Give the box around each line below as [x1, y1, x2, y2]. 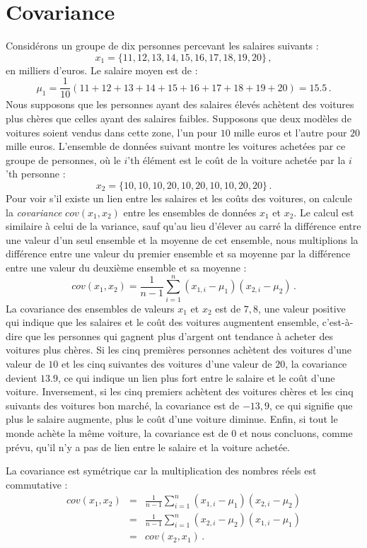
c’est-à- [322, 315, 354, 330]
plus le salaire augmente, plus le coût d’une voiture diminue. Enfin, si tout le [6, 412, 338, 426]
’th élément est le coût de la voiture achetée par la [127, 152, 346, 167]
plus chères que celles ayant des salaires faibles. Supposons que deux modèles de [6, 110, 351, 125]
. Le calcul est [293, 204, 354, 219]
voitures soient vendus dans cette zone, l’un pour [6, 124, 218, 139]
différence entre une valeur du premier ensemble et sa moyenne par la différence [6, 246, 351, 261]
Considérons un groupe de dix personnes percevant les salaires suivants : [6, 38, 319, 53]
